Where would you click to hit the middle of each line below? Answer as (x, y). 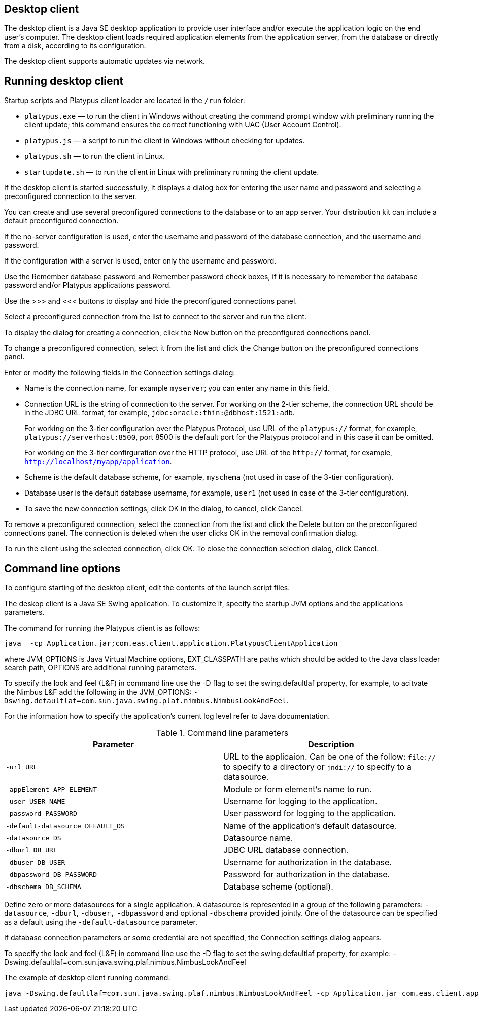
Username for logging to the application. (300, 801)
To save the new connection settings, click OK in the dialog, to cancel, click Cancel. (164, 509)
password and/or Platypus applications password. (88, 285)
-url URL (22, 767)
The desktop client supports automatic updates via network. (105, 61)
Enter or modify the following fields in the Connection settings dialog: (120, 373)
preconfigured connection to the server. (71, 196)
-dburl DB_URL (31, 850)
